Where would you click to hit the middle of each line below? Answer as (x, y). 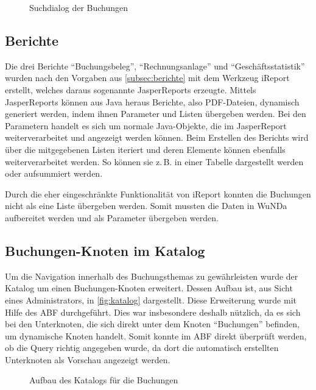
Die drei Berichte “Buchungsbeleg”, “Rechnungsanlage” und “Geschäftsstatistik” (155, 66)
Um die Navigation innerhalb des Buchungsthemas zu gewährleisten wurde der (152, 276)
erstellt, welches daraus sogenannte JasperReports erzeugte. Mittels (131, 89)
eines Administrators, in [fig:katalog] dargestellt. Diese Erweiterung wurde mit (151, 300)
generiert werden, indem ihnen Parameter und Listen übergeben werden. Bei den (156, 114)
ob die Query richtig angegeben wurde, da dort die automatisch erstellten (142, 348)
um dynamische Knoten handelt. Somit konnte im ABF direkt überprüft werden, (156, 335)
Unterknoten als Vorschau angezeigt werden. (88, 359)
